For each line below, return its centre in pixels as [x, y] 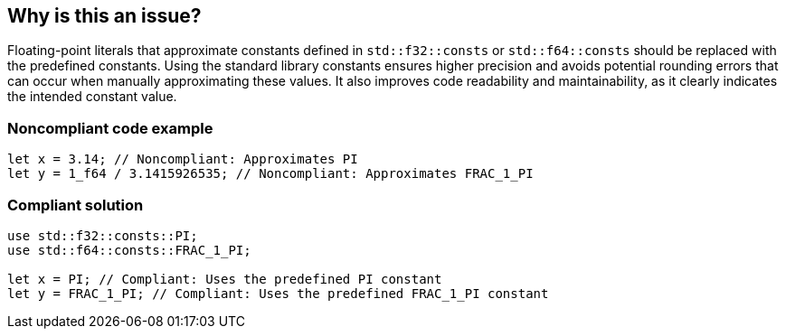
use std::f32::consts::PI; [103, 235]
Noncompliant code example [110, 128]
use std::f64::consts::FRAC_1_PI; [129, 250]
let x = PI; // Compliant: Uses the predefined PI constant [225, 279]
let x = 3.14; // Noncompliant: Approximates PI [183, 159]
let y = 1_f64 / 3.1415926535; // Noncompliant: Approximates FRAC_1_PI [270, 174]
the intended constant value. [92, 97]
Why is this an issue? [104, 16]
